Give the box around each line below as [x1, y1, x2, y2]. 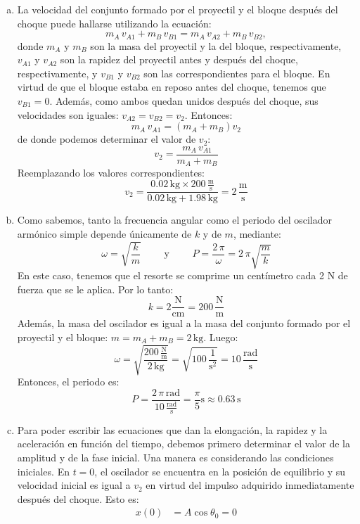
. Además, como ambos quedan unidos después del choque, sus [49, 94, 319, 108]
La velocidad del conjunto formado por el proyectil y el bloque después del [17, 2, 338, 16]
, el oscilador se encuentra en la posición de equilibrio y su [94, 464, 345, 478]
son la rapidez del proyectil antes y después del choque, [60, 52, 298, 67]
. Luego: [203, 329, 238, 344]
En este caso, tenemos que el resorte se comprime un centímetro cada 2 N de [17, 268, 348, 283]
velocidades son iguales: [17, 107, 119, 122]
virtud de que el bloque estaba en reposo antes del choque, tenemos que [17, 79, 326, 94]
